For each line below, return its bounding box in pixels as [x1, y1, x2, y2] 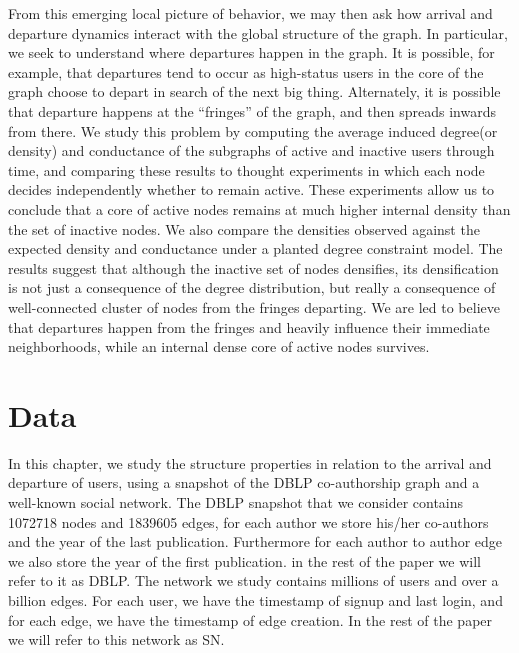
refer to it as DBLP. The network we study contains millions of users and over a [8, 570, 499, 591]
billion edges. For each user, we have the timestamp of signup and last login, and [8, 589, 503, 610]
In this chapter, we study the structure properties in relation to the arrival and [8, 452, 492, 473]
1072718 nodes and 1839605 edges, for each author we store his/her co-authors [8, 511, 489, 532]
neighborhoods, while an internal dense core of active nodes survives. [8, 336, 430, 357]
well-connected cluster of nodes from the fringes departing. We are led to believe [8, 296, 500, 317]
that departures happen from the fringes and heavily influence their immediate [8, 316, 490, 337]
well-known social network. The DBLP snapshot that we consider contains [8, 492, 464, 512]
